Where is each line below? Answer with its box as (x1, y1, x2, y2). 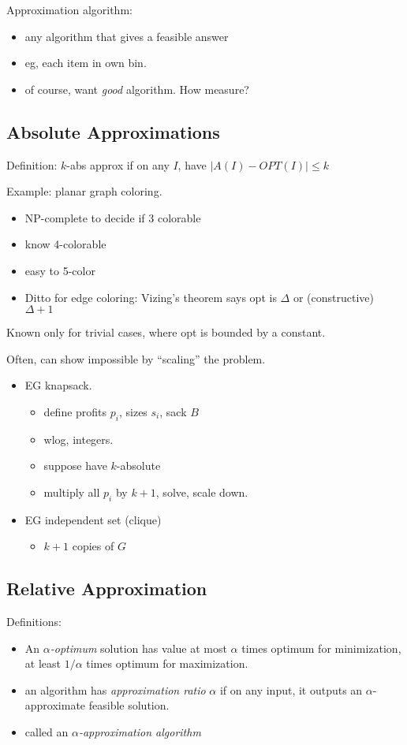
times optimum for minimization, (241, 639, 401, 656)
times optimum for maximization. (86, 655, 248, 672)
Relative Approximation (6, 576, 207, 601)
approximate (24, 697, 86, 713)
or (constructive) (293, 289, 374, 305)
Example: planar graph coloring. (6, 183, 162, 199)
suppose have (43, 457, 107, 474)
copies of (72, 538, 114, 554)
